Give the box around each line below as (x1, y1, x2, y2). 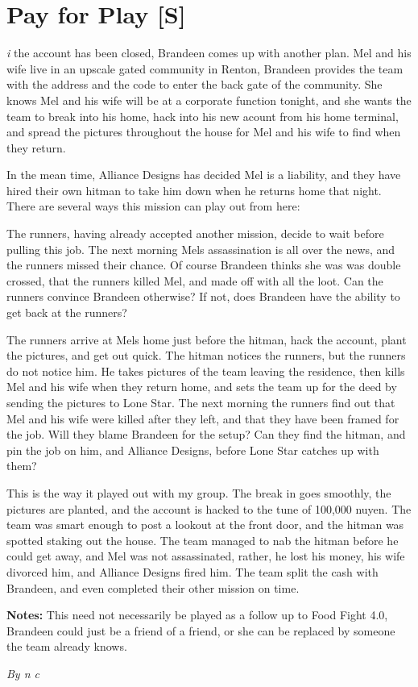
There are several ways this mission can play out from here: (6, 198, 300, 214)
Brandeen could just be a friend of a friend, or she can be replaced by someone (6, 622, 395, 639)
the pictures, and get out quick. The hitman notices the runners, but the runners (6, 347, 406, 364)
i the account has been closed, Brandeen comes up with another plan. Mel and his (6, 44, 412, 61)
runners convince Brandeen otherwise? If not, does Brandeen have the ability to (6, 288, 400, 305)
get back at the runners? (6, 304, 127, 321)
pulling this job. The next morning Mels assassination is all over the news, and (6, 240, 395, 257)
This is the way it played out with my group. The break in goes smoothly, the (6, 484, 391, 501)
